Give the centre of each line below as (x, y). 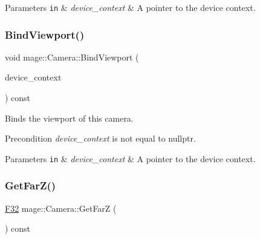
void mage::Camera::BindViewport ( (72, 57)
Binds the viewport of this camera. (69, 118)
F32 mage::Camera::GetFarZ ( (61, 208)
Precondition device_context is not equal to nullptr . (100, 138)
